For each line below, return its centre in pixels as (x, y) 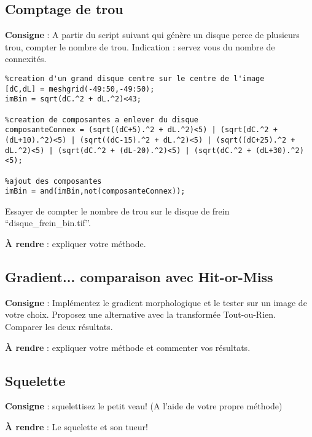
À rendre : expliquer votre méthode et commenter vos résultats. (128, 347)
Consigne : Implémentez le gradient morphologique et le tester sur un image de (156, 302)
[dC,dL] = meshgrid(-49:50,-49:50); (80, 89)
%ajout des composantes (53, 181)
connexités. (26, 59)
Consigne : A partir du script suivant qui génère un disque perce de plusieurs (152, 35)
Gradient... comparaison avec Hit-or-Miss (139, 277)
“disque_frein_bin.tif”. (48, 223)
